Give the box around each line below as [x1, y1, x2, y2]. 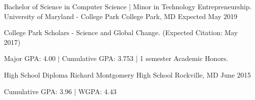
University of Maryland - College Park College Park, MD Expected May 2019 [4, 11, 238, 21]
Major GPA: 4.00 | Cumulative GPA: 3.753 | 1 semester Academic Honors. [4, 53, 228, 63]
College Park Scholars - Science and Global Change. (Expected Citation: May [4, 27, 238, 38]
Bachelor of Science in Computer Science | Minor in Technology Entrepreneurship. [4, 1, 252, 11]
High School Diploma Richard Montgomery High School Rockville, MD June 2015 [4, 69, 251, 80]
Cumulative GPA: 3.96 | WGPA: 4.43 [4, 86, 116, 96]
